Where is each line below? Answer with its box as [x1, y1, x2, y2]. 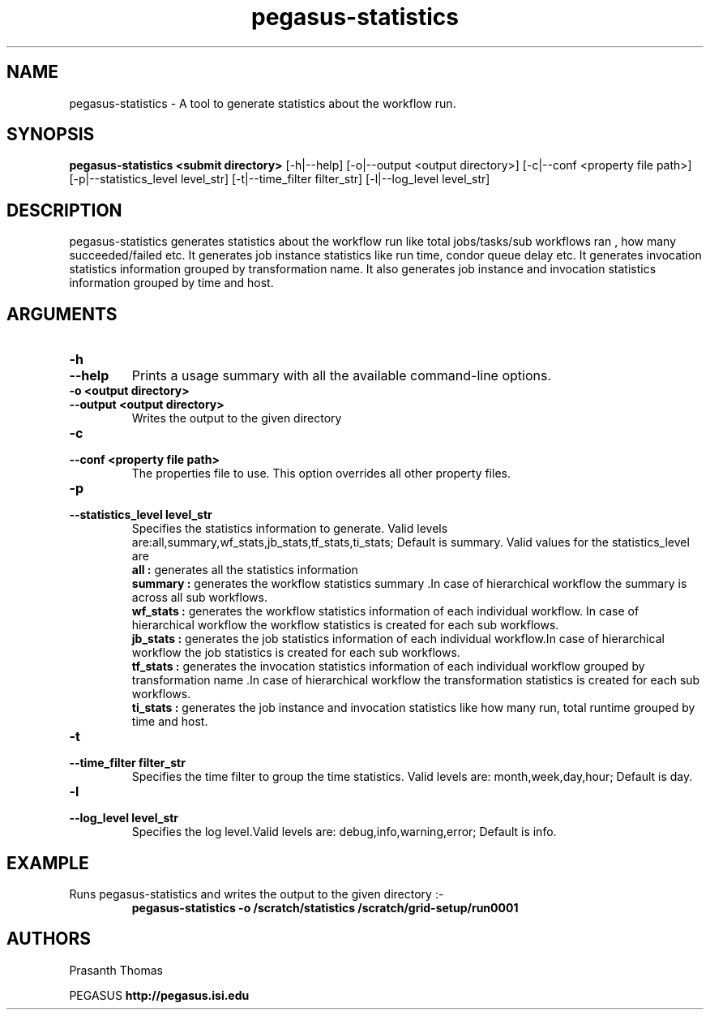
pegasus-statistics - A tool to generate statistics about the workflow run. [69, 96, 456, 110]
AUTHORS [6, 928, 92, 950]
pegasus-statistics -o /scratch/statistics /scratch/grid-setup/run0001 [131, 900, 519, 915]
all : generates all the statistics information [131, 563, 358, 577]
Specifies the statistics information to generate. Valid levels [131, 521, 448, 536]
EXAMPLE [6, 852, 89, 873]
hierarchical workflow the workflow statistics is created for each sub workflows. [131, 618, 559, 632]
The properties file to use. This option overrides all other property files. [131, 466, 511, 481]
